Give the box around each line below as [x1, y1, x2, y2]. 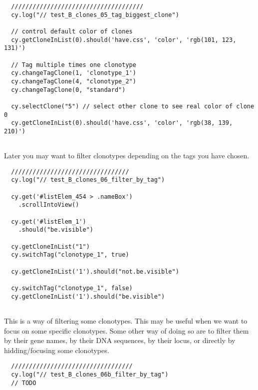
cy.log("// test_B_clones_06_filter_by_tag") [11, 176, 165, 184]
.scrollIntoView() [18, 201, 79, 209]
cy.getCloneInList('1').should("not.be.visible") [11, 268, 179, 275]
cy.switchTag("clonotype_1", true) [11, 251, 129, 259]
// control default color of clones [11, 27, 133, 35]
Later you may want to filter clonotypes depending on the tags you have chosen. [4, 150, 250, 161]
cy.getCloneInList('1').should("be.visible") [11, 293, 165, 300]
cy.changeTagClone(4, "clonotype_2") [11, 77, 136, 85]
